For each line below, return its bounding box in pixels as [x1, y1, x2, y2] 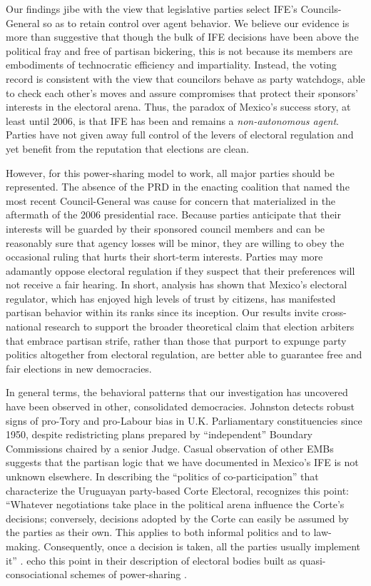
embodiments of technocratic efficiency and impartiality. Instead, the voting [6, 57, 337, 72]
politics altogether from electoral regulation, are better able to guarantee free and [6, 347, 362, 362]
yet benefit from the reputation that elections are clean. [6, 141, 249, 156]
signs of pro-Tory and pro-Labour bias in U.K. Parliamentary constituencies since [6, 413, 362, 428]
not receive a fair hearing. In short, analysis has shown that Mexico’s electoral [6, 277, 347, 292]
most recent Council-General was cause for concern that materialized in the [6, 193, 336, 208]
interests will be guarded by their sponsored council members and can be [6, 221, 325, 236]
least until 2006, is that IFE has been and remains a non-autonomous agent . [6, 113, 339, 128]
